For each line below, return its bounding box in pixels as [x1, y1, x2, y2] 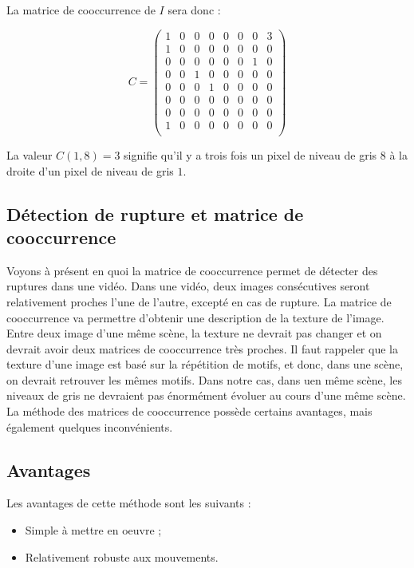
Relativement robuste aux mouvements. [25, 548, 219, 565]
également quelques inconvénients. [6, 418, 173, 435]
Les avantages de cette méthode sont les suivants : [6, 495, 251, 511]
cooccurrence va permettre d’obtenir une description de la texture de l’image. [6, 309, 384, 325]
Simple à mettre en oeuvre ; [25, 522, 162, 538]
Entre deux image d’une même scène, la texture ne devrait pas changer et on [6, 325, 382, 341]
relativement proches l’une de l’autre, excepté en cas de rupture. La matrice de [6, 293, 392, 310]
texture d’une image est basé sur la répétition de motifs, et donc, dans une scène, [6, 356, 404, 373]
